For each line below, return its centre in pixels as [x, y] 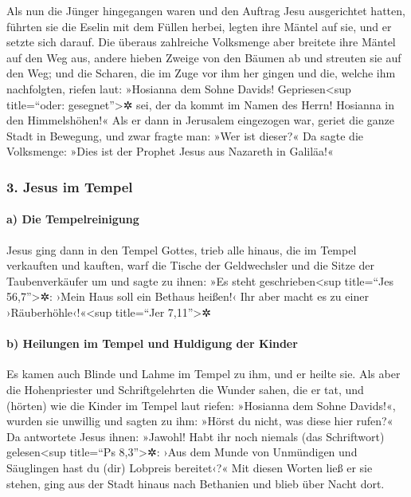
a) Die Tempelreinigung [73, 219]
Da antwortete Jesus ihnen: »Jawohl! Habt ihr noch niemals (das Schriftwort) [196, 436]
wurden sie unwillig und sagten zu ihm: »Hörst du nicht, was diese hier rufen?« [200, 421]
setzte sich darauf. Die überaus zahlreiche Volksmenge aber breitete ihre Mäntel [201, 42]
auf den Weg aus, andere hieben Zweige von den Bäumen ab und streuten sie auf [204, 57]
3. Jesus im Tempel [70, 186]
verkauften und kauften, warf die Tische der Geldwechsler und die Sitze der [191, 265]
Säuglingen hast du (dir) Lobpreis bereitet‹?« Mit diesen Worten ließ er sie [190, 467]
